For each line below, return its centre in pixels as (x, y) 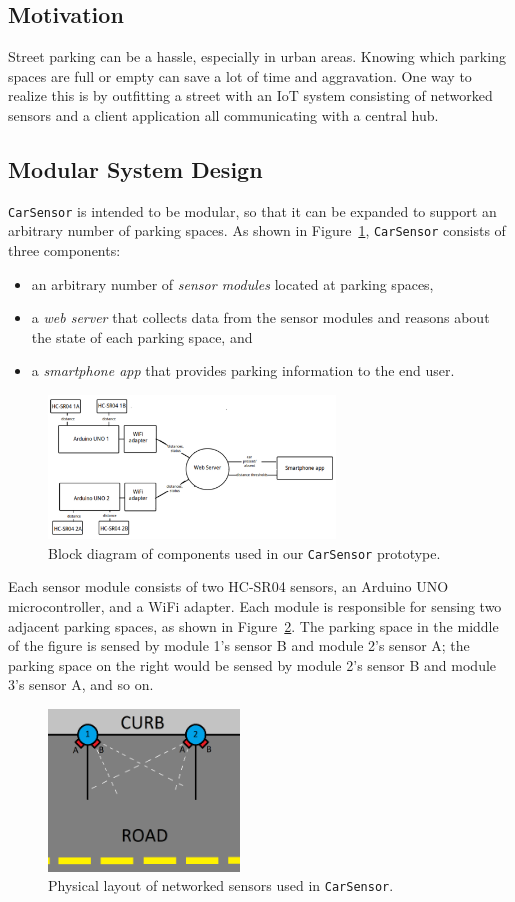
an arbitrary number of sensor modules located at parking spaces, (232, 283)
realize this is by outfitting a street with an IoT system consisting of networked (250, 95)
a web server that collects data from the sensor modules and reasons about (260, 317)
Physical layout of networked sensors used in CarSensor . (221, 885)
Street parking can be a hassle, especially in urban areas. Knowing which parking (257, 56)
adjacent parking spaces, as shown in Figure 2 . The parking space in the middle (253, 625)
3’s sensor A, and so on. (81, 684)
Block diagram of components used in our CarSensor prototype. (244, 552)
